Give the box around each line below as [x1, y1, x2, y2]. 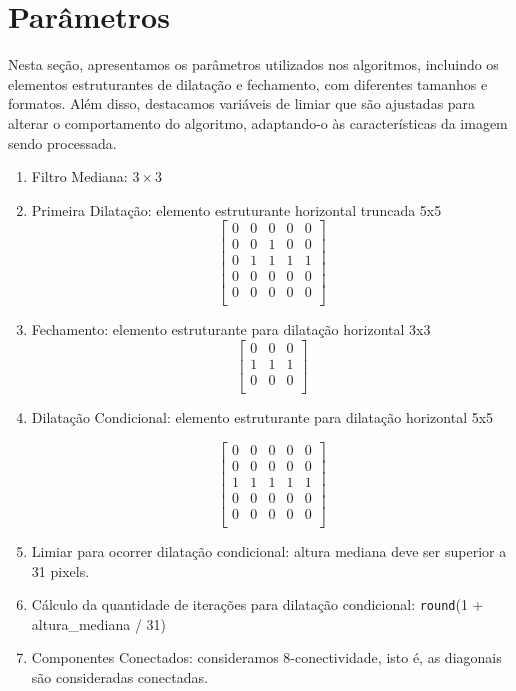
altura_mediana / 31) [31, 613, 167, 634]
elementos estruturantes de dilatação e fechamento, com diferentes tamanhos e [8, 73, 488, 94]
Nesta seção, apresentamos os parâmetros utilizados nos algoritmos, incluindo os [8, 54, 499, 75]
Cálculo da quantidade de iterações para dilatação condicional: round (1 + [31, 594, 484, 615]
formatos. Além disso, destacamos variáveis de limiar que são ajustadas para [8, 93, 476, 114]
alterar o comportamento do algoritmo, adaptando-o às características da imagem [8, 112, 508, 133]
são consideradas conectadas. [31, 667, 208, 687]
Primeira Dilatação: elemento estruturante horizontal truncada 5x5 [31, 199, 442, 220]
